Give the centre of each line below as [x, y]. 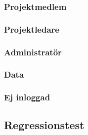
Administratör [33, 52]
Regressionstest [44, 124]
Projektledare [32, 29]
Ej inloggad [27, 97]
